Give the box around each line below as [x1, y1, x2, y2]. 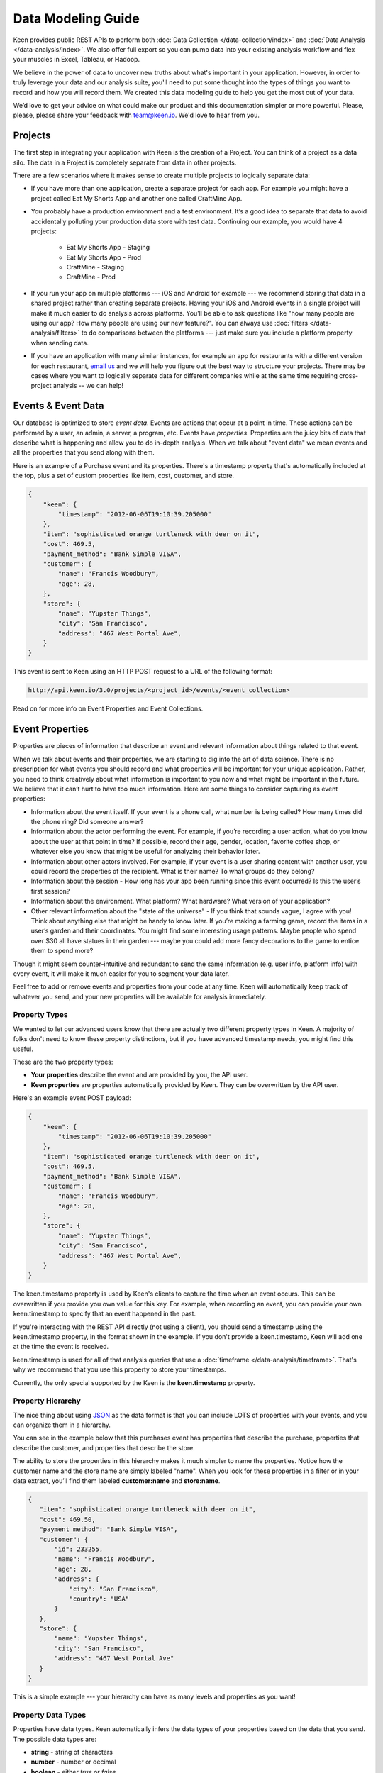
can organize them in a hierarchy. [13, 1421, 111, 1429]
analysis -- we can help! [53, 382, 124, 390]
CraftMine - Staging [66, 263, 124, 272]
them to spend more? [30, 947, 94, 955]
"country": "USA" [69, 1594, 130, 1603]
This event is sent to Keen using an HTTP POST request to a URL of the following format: [13, 667, 273, 676]
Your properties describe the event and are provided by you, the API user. [30, 1071, 248, 1079]
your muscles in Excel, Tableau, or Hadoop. [13, 55, 140, 64]
